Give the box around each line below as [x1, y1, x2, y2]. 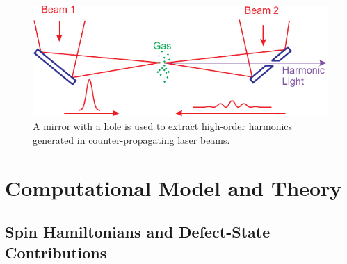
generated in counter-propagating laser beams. [33, 133, 230, 147]
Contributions [5, 241, 107, 263]
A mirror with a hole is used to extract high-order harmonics [33, 119, 293, 133]
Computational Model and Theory [5, 173, 342, 201]
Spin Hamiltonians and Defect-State [5, 221, 271, 242]
